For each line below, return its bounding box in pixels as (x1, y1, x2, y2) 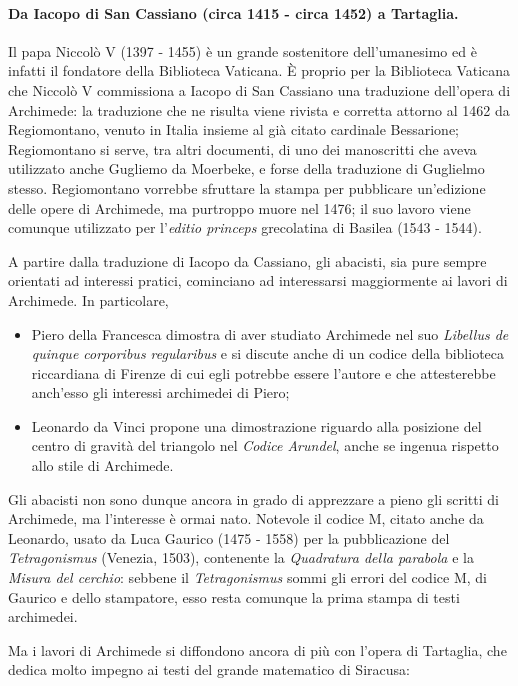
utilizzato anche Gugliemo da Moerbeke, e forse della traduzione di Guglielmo (8, 158, 485, 179)
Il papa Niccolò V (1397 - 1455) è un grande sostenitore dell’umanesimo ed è (8, 40, 477, 61)
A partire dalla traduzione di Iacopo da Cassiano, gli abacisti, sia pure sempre (8, 250, 487, 271)
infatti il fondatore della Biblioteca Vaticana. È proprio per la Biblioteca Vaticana (8, 60, 511, 81)
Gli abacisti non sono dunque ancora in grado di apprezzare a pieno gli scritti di (8, 488, 499, 509)
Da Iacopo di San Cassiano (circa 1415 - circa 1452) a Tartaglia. (8, 2, 459, 23)
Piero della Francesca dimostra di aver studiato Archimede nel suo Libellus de (31, 323, 509, 344)
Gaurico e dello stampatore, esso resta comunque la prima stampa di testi (8, 586, 460, 607)
